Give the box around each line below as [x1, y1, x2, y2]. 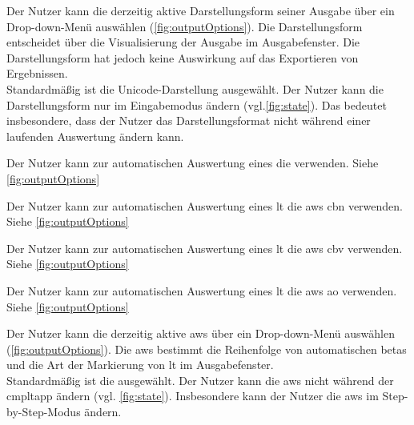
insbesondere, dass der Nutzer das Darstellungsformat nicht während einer [6, 112, 371, 129]
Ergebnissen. [6, 65, 68, 82]
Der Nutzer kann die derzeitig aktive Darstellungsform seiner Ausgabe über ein [6, 2, 395, 18]
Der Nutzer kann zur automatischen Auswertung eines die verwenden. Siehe [6, 154, 379, 171]
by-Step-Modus [6, 403, 81, 420]
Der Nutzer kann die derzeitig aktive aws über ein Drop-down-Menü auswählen [6, 325, 395, 342]
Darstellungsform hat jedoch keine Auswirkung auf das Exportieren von [6, 49, 359, 66]
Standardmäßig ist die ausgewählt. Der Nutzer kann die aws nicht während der [6, 371, 394, 388]
